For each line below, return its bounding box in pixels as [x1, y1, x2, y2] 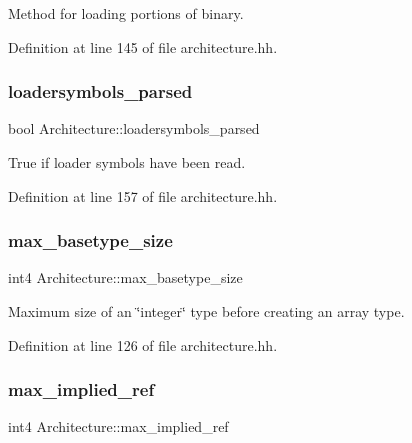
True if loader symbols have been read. [8, 152, 246, 172]
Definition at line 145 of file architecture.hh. [8, 36, 278, 57]
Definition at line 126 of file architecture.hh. [8, 334, 278, 355]
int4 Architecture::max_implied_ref [8, 416, 229, 437]
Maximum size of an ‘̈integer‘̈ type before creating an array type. [8, 301, 405, 321]
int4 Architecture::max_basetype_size [8, 267, 243, 288]
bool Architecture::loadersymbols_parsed [8, 118, 260, 139]
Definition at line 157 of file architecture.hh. [8, 185, 278, 206]
